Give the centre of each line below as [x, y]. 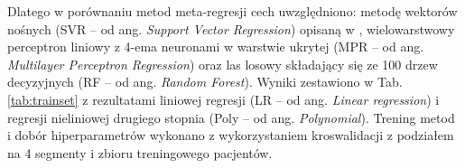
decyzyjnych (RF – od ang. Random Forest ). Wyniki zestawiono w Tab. [205, 82]
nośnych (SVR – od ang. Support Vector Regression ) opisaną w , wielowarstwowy [231, 28]
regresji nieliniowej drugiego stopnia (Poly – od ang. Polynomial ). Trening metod [231, 117]
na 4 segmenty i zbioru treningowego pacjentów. [140, 152]
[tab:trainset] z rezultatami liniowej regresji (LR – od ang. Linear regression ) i [223, 99]
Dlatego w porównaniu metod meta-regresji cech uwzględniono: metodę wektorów [232, 11]
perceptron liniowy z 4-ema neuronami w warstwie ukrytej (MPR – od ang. [216, 47]
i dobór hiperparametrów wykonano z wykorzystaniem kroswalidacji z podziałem [231, 135]
